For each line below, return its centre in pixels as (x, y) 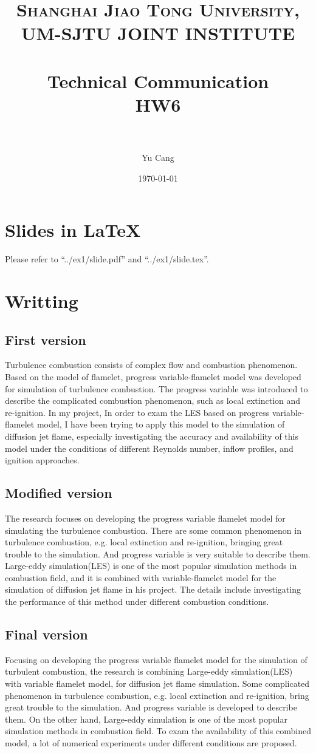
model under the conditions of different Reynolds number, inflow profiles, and (149, 448)
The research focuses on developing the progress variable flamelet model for (145, 518)
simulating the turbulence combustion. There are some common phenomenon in (153, 530)
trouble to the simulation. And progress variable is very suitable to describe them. (158, 554)
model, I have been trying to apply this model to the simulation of (161, 424)
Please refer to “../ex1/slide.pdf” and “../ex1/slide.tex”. (107, 259)
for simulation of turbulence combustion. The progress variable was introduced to (156, 388)
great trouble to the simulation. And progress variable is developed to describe (151, 707)
